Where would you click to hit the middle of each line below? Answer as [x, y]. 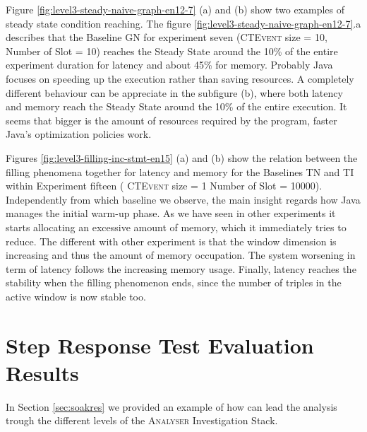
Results [42, 372]
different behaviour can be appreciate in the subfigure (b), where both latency [174, 92]
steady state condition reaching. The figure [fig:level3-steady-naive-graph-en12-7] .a [183, 23]
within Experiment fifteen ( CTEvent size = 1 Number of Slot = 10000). [164, 186]
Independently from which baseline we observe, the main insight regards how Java [183, 199]
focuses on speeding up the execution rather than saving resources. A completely [180, 78]
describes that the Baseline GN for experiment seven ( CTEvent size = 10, [167, 37]
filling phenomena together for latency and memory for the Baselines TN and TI [180, 171]
